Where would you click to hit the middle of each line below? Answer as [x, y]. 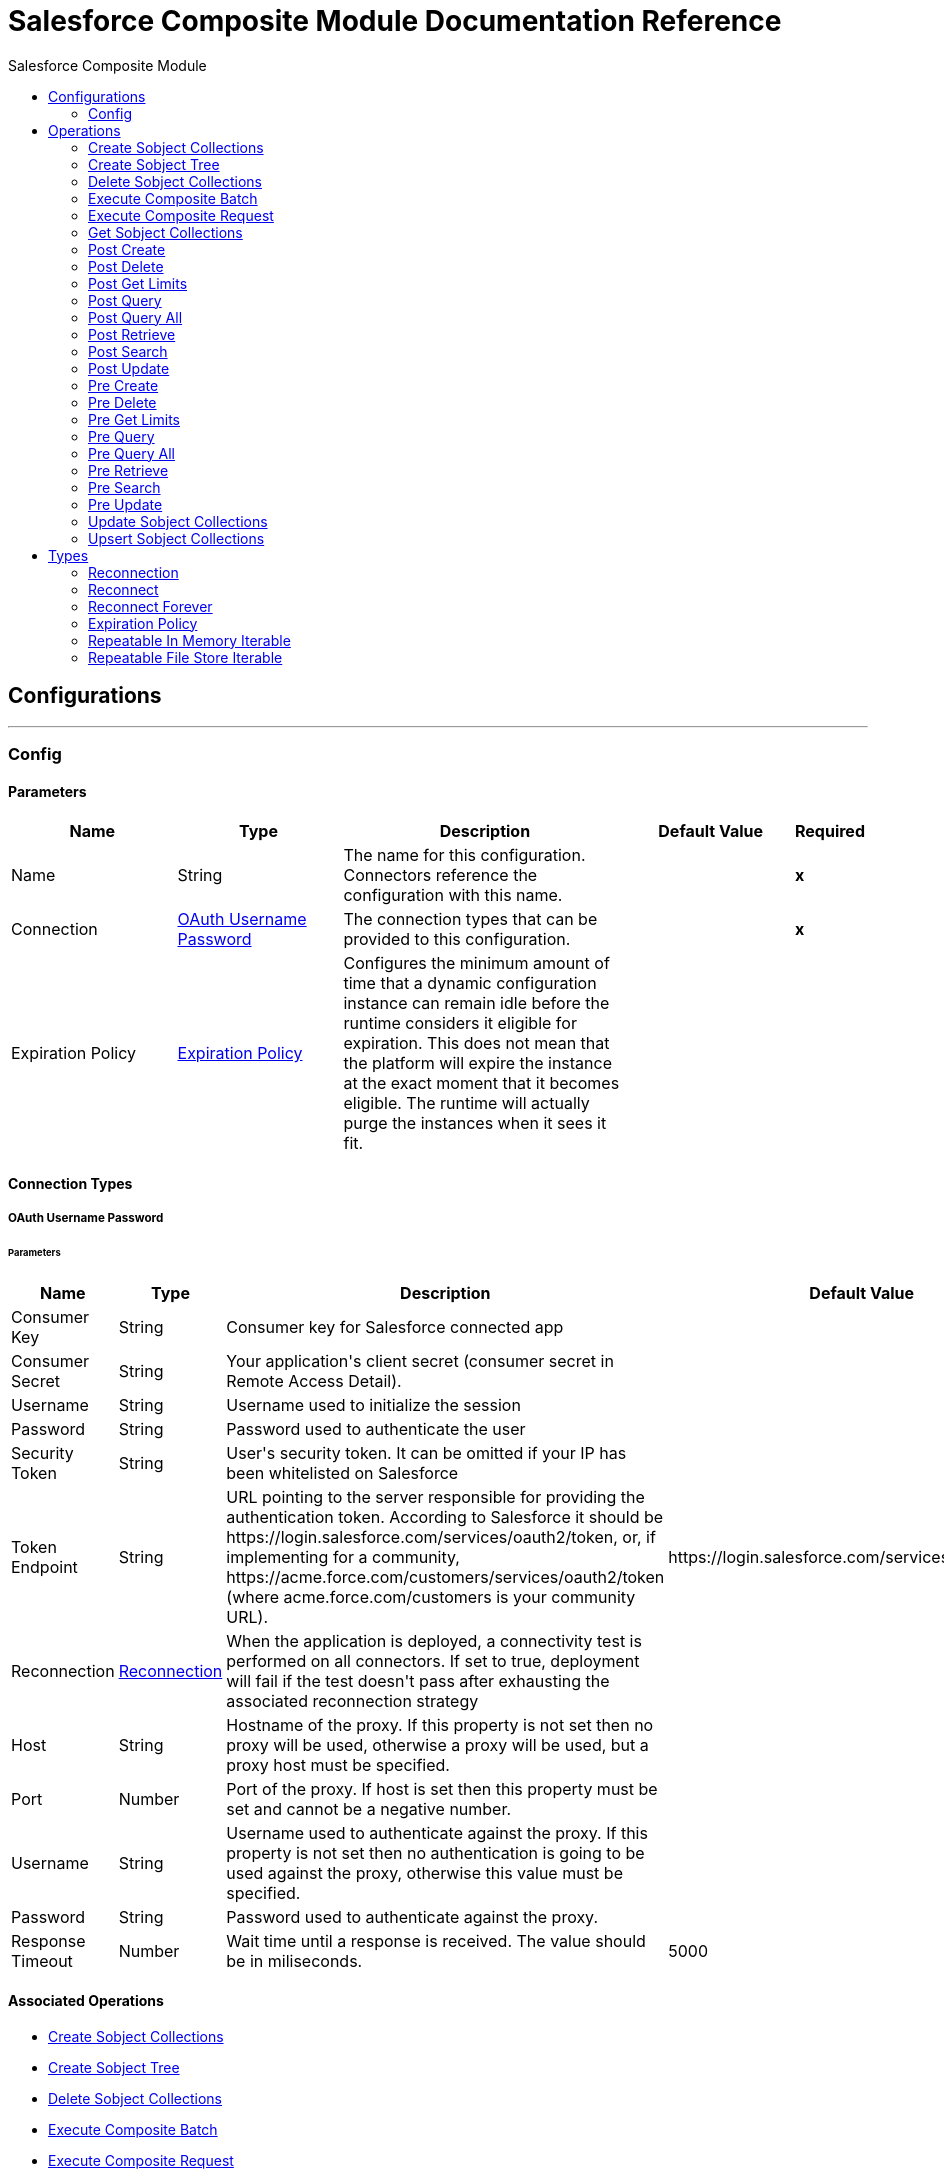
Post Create [127, 249]
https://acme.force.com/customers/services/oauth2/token [445, 1576]
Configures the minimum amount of [476, 963]
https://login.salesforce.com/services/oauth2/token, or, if [441, 1536]
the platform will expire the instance [478, 1063]
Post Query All [135, 317]
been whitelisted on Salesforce [342, 1472]
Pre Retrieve [128, 470]
